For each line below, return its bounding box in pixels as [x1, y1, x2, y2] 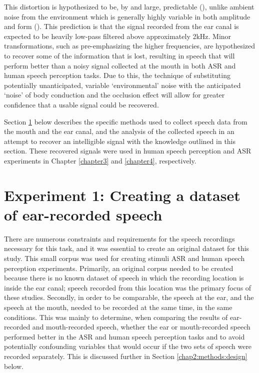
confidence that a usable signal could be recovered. [4, 99, 159, 109]
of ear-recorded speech [4, 204, 162, 224]
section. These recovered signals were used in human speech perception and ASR [4, 145, 251, 156]
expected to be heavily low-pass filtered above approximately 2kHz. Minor [4, 30, 231, 41]
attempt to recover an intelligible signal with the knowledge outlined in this [4, 135, 236, 146]
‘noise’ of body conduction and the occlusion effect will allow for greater [4, 89, 225, 100]
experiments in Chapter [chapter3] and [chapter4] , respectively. [4, 155, 196, 165]
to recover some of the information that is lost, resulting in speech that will [4, 50, 235, 60]
